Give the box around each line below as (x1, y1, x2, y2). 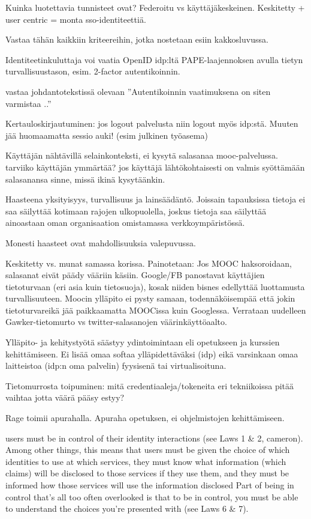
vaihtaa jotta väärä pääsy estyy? (5, 391, 125, 404)
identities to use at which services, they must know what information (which (5, 455, 286, 467)
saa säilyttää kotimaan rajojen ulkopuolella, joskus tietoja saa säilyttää (5, 204, 267, 217)
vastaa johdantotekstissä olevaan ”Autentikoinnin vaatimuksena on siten (5, 85, 271, 97)
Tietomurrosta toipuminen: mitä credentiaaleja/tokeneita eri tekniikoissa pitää (5, 379, 294, 392)
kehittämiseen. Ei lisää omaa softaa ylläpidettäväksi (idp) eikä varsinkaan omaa (5, 347, 298, 360)
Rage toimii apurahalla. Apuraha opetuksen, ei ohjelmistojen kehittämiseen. (5, 411, 285, 424)
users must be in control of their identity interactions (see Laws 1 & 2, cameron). (5, 431, 303, 444)
